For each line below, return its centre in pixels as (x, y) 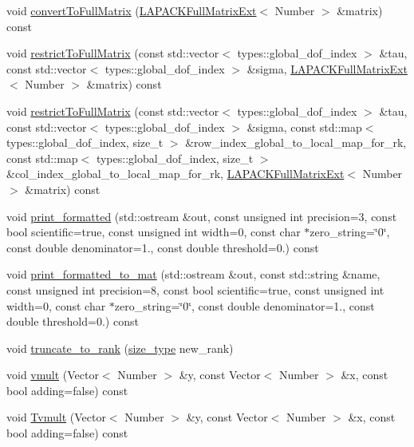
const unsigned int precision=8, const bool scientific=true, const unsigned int (195, 289)
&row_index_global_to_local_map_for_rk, (296, 142)
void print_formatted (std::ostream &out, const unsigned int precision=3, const (202, 216)
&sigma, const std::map (304, 127)
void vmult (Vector (53, 375)
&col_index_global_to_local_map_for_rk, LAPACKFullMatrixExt (175, 174)
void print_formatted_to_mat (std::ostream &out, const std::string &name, (193, 274)
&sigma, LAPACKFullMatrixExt (327, 68)
